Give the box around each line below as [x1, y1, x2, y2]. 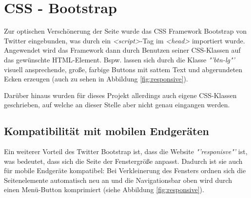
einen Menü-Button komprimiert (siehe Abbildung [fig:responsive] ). [4, 184, 204, 195]
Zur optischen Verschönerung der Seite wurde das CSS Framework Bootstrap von [4, 26, 247, 36]
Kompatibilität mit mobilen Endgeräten [4, 123, 209, 139]
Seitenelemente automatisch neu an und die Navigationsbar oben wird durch [4, 175, 232, 185]
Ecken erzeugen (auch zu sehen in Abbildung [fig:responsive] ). [4, 74, 188, 84]
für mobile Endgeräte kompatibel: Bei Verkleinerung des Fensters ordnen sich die [4, 165, 246, 176]
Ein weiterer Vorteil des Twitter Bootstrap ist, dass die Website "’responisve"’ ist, [4, 146, 248, 157]
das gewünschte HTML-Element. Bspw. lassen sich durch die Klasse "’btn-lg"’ [4, 54, 235, 64]
